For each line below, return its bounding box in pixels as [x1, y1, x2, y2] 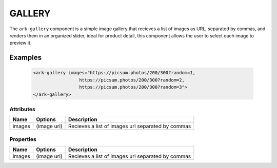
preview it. [9, 40, 32, 46]
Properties [9, 136, 37, 143]
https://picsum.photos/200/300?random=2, [78, 77, 185, 83]
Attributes [9, 106, 35, 113]
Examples [9, 53, 42, 62]
